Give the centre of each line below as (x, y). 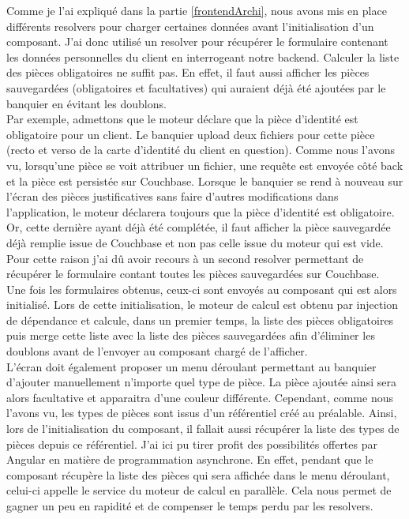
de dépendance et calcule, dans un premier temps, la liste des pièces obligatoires (200, 320)
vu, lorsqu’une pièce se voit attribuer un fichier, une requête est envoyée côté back (205, 165)
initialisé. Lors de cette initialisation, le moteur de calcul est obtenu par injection (203, 305)
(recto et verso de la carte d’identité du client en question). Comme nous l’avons (201, 150)
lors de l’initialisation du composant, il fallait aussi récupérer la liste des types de (203, 429)
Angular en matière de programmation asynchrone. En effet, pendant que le (190, 459)
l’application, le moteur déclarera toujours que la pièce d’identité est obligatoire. (201, 211)
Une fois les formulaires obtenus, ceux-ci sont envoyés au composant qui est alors (202, 289)
